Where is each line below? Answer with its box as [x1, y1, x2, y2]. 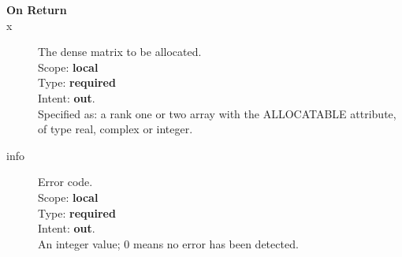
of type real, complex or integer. [38, 121, 193, 137]
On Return [6, 2, 67, 17]
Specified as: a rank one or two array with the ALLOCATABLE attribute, [38, 105, 396, 121]
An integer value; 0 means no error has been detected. [38, 235, 299, 251]
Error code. [38, 173, 93, 190]
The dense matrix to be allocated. [38, 43, 202, 60]
